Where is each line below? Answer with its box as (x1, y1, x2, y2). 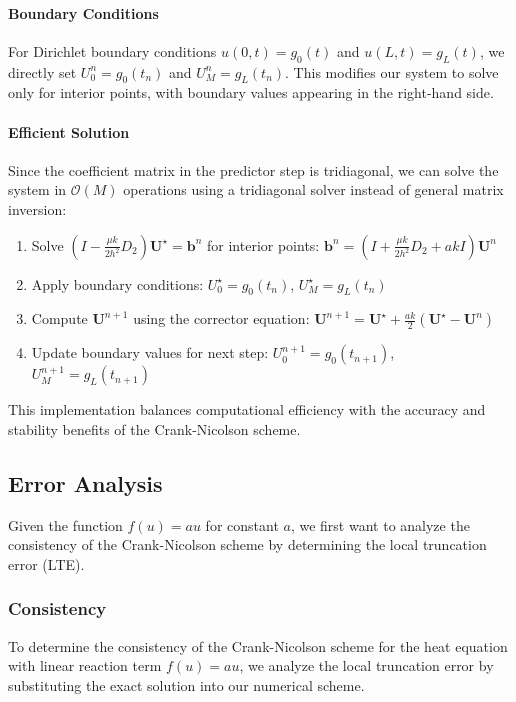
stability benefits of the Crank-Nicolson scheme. (8, 418, 301, 439)
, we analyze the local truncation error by (239, 655, 494, 676)
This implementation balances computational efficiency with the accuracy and (8, 399, 486, 420)
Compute (31, 308, 88, 329)
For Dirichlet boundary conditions (8, 40, 217, 61)
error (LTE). (8, 553, 85, 574)
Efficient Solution (8, 121, 130, 142)
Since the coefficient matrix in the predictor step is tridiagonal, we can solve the (8, 159, 499, 180)
